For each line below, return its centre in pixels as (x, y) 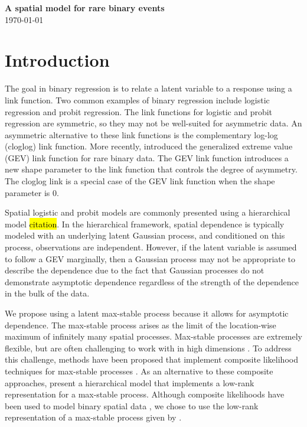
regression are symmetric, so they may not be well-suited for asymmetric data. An (153, 123)
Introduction (57, 60)
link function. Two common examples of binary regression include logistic (137, 100)
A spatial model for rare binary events (85, 8)
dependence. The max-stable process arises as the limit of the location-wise (141, 325)
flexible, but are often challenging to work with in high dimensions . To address (148, 348)
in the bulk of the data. (47, 293)
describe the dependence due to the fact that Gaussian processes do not (135, 270)
